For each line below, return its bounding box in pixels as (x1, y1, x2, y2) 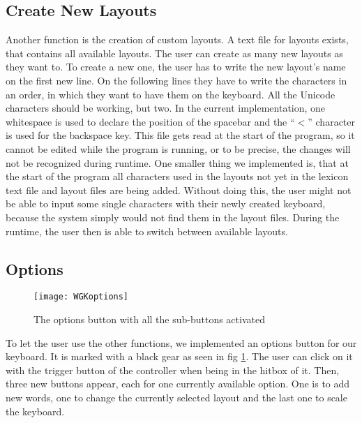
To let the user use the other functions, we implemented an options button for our (6, 335, 357, 350)
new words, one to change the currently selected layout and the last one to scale (6, 389, 347, 404)
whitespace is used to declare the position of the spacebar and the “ (6, 114, 295, 128)
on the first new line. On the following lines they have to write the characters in (6, 73, 347, 87)
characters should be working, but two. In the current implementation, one (6, 101, 326, 115)
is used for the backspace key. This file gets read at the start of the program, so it (6, 128, 355, 142)
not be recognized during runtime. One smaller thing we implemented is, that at (6, 155, 349, 170)
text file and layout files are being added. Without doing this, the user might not (6, 182, 352, 197)
